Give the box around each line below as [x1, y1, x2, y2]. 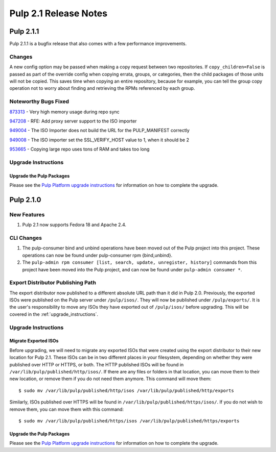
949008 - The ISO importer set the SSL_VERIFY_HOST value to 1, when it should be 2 [9, 137, 189, 143]
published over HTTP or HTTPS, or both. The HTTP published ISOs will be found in [9, 361, 184, 367]
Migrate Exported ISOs [9, 338, 59, 344]
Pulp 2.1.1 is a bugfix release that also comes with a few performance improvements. [9, 41, 187, 47]
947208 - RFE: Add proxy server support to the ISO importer [9, 118, 137, 124]
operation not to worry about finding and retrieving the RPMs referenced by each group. [9, 85, 195, 91]
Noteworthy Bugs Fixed [9, 98, 69, 105]
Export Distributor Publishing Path [9, 279, 97, 286]
